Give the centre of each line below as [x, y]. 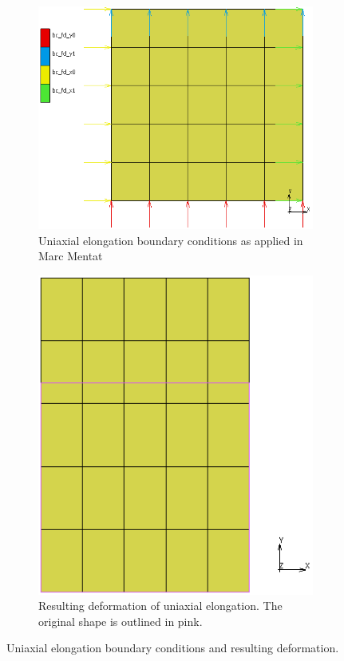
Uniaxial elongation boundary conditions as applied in [171, 240]
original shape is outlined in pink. [121, 621]
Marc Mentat [71, 256]
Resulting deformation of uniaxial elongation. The [160, 606]
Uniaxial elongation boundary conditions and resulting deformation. [173, 648]
